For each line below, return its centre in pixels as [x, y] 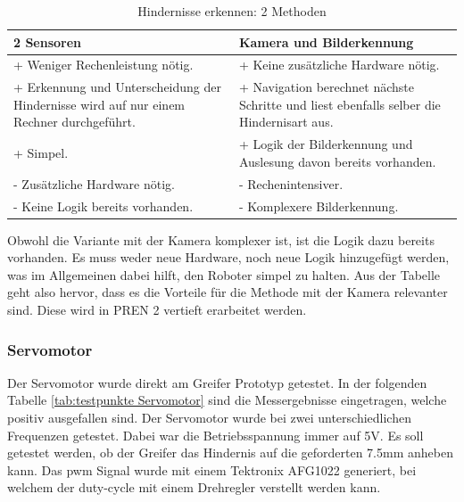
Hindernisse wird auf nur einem [99, 104]
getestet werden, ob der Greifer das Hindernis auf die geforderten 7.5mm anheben [230, 453]
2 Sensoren [48, 41]
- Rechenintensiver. [291, 183]
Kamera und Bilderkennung [326, 41]
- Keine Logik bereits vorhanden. [104, 206]
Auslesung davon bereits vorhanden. [337, 161]
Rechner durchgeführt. [75, 122]
